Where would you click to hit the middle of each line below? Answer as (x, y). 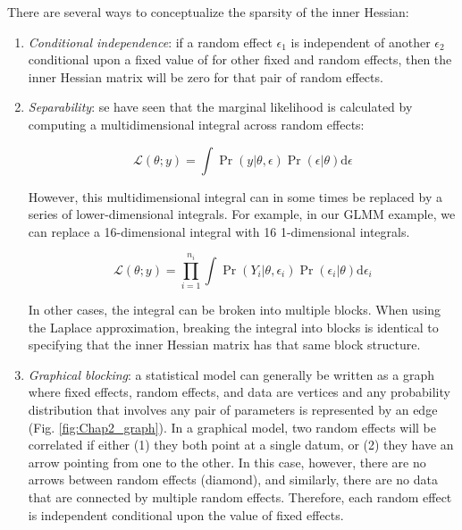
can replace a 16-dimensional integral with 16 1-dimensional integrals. (219, 231)
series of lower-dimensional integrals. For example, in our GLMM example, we (242, 214)
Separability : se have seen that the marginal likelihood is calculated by (220, 107)
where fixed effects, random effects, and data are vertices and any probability (239, 392)
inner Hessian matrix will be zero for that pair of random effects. (206, 76)
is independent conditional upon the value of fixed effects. (186, 514)
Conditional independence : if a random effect (150, 42)
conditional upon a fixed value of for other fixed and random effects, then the (240, 59)
